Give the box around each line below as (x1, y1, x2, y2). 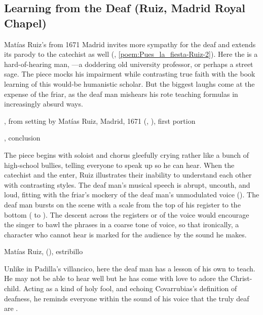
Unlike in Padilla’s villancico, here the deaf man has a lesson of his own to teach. (4, 263, 255, 273)
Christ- (230, 273, 252, 284)
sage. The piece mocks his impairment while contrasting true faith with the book (4, 68, 255, 79)
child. (4, 283, 21, 294)
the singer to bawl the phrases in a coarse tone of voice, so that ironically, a (4, 219, 239, 230)
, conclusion (4, 132, 41, 143)
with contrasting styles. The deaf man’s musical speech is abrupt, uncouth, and (4, 179, 250, 190)
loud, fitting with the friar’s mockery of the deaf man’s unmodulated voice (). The (4, 189, 259, 200)
